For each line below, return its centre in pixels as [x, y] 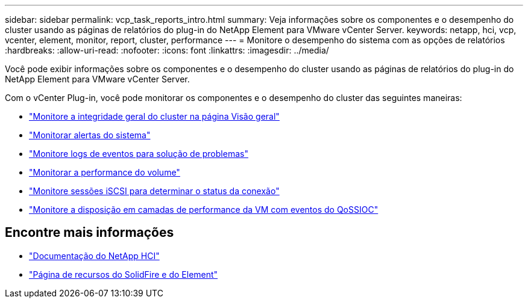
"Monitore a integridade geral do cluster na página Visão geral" [154, 116]
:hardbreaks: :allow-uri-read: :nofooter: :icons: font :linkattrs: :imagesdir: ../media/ [167, 50]
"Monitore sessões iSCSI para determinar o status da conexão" [154, 191]
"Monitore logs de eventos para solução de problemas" [139, 154]
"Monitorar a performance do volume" [105, 172]
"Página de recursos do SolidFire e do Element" [124, 274]
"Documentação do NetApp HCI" [94, 256]
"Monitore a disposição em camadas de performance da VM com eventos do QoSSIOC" [204, 210]
